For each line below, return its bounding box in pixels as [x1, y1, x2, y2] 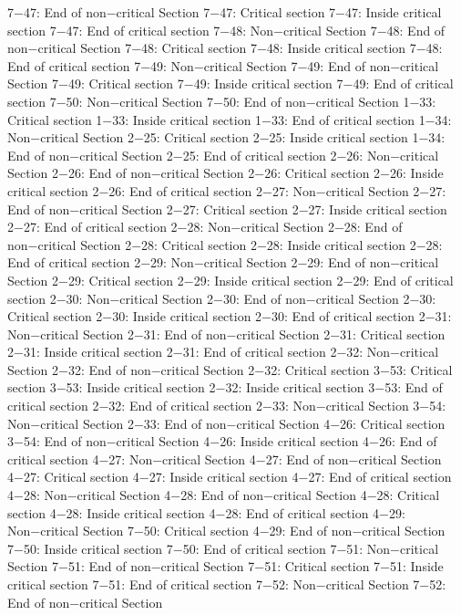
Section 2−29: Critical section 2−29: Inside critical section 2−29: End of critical [7, 270, 454, 289]
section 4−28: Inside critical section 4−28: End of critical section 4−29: [7, 503, 405, 522]
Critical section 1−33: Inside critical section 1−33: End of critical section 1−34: [7, 109, 452, 129]
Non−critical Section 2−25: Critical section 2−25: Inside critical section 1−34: [7, 128, 446, 147]
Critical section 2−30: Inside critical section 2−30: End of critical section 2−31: [7, 307, 452, 326]
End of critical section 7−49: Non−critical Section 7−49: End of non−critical [7, 56, 439, 75]
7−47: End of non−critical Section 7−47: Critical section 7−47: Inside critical [7, 3, 442, 21]
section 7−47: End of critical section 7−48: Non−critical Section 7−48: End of [7, 20, 446, 39]
